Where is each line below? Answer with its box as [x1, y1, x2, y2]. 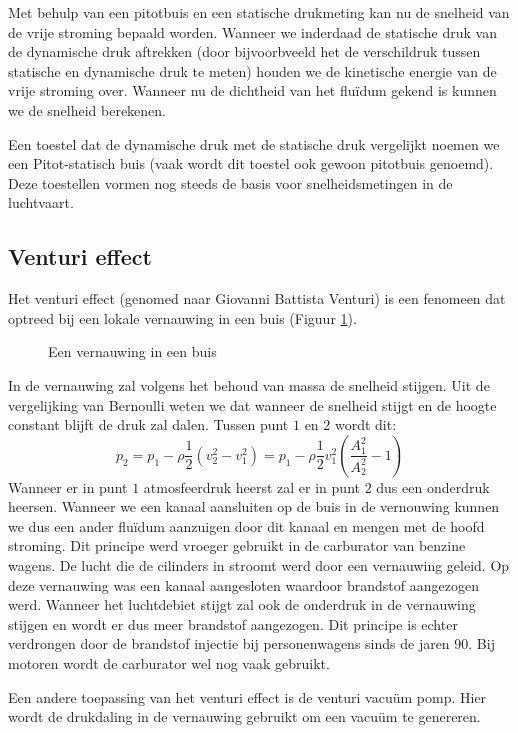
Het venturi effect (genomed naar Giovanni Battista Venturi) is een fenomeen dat [8, 288, 506, 309]
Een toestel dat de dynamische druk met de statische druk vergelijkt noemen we [8, 133, 500, 154]
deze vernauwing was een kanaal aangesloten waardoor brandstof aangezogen [8, 574, 479, 595]
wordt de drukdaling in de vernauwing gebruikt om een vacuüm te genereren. [8, 706, 481, 727]
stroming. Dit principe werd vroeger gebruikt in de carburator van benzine [8, 535, 466, 556]
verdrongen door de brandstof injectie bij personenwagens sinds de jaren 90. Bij [8, 633, 495, 654]
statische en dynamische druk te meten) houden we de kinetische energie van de [8, 60, 497, 81]
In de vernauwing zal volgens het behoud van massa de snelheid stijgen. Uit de [8, 374, 490, 395]
